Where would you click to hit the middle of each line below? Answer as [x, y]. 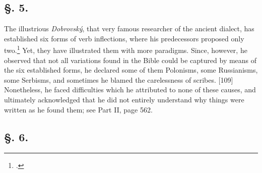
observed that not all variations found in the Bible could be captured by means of [130, 60]
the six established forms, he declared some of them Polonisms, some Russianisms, [131, 70]
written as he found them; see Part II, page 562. [78, 109]
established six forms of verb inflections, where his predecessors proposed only [124, 38]
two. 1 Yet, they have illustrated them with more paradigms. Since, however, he [126, 49]
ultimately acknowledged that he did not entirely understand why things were [124, 100]
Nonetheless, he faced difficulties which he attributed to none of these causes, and [130, 90]
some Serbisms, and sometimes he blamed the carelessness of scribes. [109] [119, 79]
